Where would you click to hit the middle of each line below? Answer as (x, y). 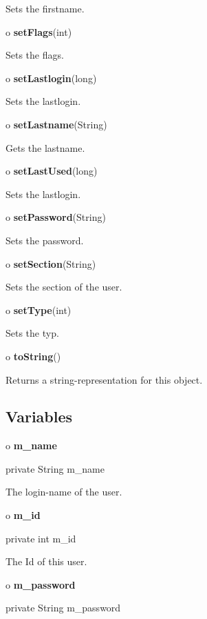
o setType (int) (39, 309)
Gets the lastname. (45, 147)
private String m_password (63, 608)
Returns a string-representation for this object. (104, 379)
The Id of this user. (46, 561)
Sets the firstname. (45, 8)
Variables (39, 416)
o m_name (31, 445)
